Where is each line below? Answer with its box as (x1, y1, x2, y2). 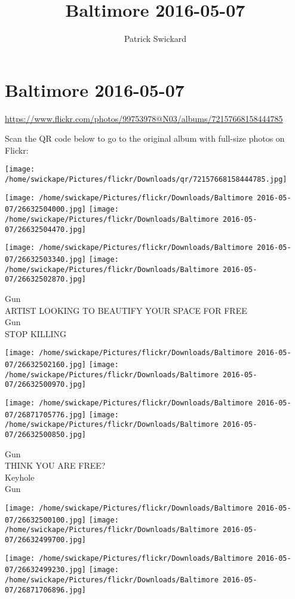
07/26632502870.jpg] (5, 275, 87, 284)
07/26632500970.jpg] (5, 380, 87, 389)
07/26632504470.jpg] (5, 225, 87, 234)
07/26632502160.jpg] (5, 360, 87, 369)
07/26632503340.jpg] (5, 255, 87, 264)
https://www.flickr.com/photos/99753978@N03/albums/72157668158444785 (5, 112, 283, 124)
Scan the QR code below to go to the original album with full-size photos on (5, 132, 285, 145)
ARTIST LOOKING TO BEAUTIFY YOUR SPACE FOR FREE (5, 304, 247, 316)
